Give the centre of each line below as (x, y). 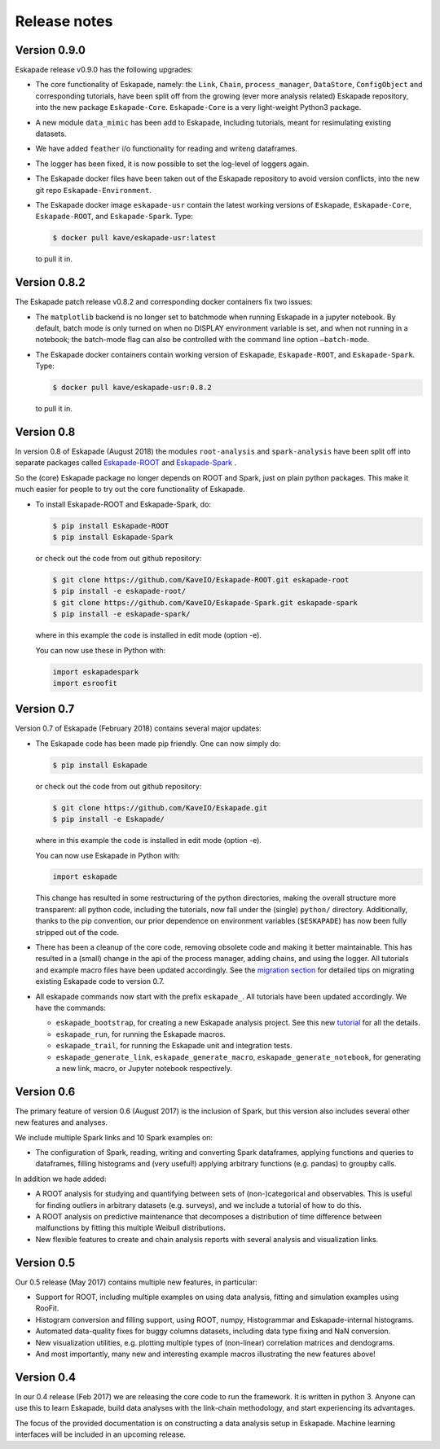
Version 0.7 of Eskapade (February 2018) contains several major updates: (139, 728)
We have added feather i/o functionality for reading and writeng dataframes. (166, 149)
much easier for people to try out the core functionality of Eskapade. (130, 490)
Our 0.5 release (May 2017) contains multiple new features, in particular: (136, 1282)
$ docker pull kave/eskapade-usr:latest (134, 238)
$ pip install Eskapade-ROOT (111, 526)
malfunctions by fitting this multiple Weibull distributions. (130, 1228)
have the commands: (70, 1008)
